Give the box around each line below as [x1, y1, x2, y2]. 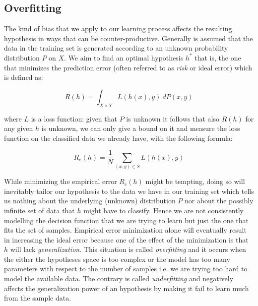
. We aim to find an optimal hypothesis [64, 52, 184, 62]
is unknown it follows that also [126, 113, 220, 123]
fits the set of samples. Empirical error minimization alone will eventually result [4, 225, 247, 235]
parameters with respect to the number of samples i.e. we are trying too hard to [4, 263, 248, 274]
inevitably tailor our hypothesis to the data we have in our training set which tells [4, 185, 254, 196]
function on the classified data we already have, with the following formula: [4, 132, 233, 143]
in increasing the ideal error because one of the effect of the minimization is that [4, 234, 249, 245]
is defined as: [4, 72, 43, 82]
